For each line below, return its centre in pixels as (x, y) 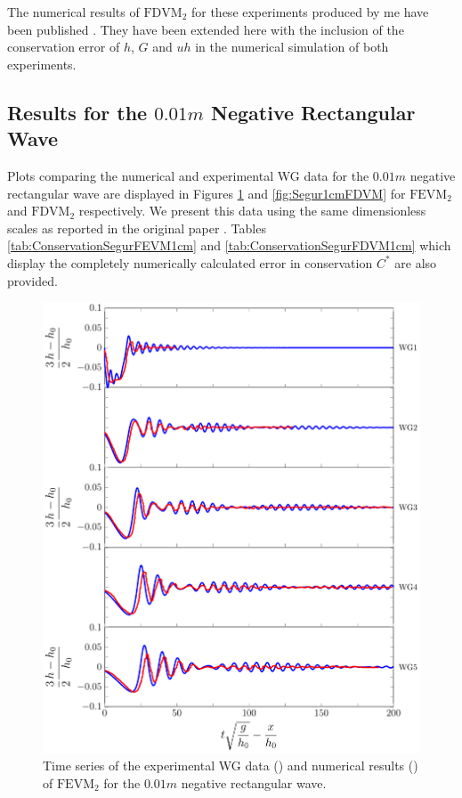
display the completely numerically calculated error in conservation (190, 262)
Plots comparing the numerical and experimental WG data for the (188, 175)
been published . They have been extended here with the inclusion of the (206, 29)
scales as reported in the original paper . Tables (137, 228)
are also (416, 262)
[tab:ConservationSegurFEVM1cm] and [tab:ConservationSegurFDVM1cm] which (229, 245)
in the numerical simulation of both (292, 47)
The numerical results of (73, 12)
